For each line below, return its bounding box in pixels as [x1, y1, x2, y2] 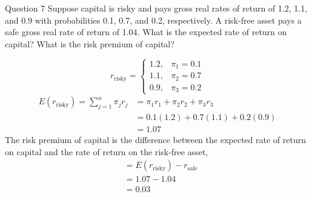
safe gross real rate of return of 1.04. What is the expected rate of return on [5, 25, 287, 38]
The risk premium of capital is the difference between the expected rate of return [5, 133, 306, 146]
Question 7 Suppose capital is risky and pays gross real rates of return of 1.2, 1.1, [5, 2, 308, 14]
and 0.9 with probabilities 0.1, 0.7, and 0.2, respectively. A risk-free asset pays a [5, 13, 302, 26]
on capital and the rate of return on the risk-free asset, [5, 145, 208, 158]
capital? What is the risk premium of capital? [5, 37, 174, 50]
